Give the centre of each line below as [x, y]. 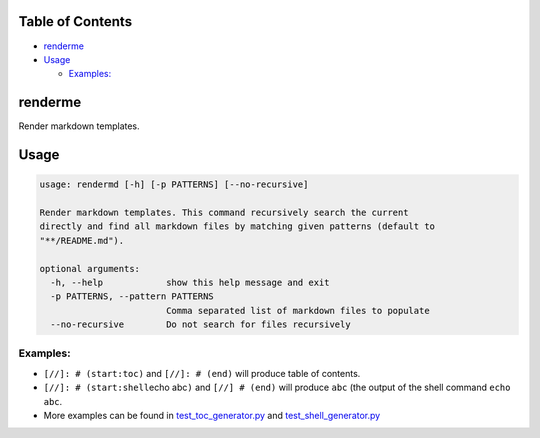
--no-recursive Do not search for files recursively [200, 324]
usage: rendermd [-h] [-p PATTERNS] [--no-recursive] [174, 184]
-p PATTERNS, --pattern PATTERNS [132, 296]
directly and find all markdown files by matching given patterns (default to [237, 226]
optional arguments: [89, 268]
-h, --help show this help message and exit [190, 282]
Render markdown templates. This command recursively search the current [224, 212]
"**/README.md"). [82, 240]
